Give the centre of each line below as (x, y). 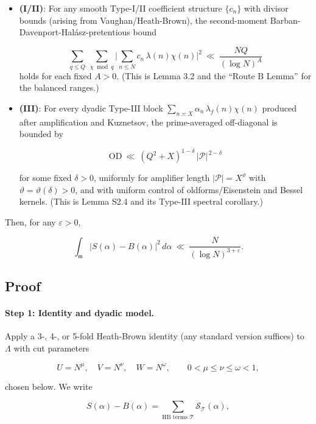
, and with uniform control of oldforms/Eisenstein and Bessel (189, 189)
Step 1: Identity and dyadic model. (80, 312)
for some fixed (45, 178)
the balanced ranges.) (59, 87)
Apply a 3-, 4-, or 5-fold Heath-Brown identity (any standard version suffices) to (155, 336)
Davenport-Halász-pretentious (75, 32)
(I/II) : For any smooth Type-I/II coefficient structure (121, 8)
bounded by (41, 134)
